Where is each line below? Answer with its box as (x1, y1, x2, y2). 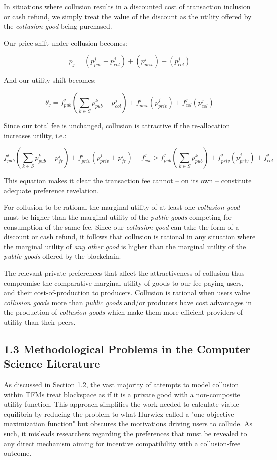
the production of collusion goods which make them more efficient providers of (4, 307, 243, 317)
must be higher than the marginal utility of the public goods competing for (4, 211, 232, 222)
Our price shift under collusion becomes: (4, 37, 127, 48)
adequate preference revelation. (4, 185, 99, 195)
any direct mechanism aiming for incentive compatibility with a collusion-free (4, 438, 241, 448)
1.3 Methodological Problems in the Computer (4, 341, 251, 356)
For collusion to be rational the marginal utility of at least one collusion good (4, 202, 240, 212)
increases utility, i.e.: (4, 130, 67, 140)
